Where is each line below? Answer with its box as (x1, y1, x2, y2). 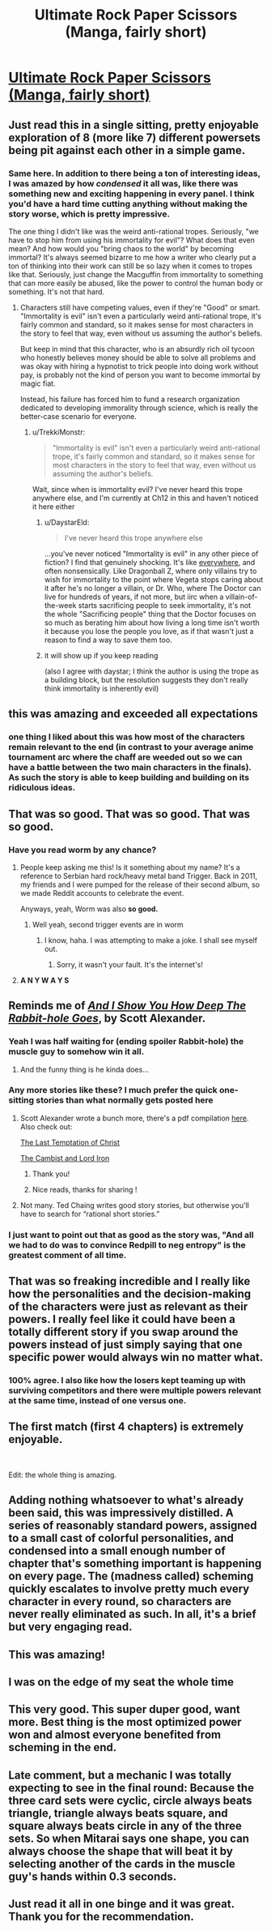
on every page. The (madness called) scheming (8, 1569, 254, 1583)
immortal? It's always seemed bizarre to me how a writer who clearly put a (8, 252, 256, 262)
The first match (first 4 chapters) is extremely (8, 1420, 244, 1434)
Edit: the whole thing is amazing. (8, 1470, 117, 1479)
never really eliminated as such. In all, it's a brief (8, 1608, 256, 1621)
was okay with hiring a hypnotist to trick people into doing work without (19, 361, 259, 370)
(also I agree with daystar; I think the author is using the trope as (44, 666, 259, 676)
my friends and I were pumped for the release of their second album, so (19, 880, 260, 889)
